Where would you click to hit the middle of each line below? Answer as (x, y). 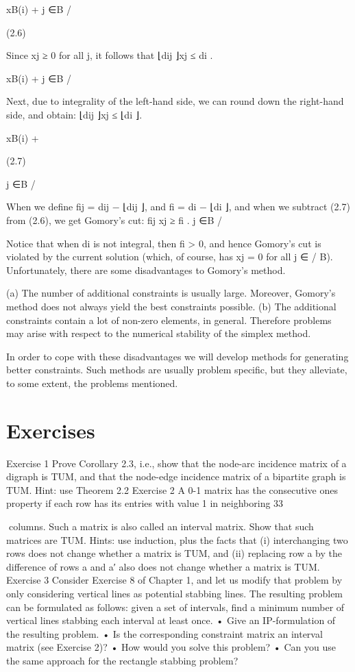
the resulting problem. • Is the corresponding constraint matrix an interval (164, 633)
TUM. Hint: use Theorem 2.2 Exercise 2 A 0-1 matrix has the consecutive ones (172, 489)
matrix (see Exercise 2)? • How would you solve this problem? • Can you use (171, 647)
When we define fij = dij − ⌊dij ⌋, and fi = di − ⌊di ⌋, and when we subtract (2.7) (178, 207)
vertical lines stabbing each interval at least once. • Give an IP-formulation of (171, 620)
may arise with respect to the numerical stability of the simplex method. (159, 333)
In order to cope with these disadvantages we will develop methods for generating (177, 356)
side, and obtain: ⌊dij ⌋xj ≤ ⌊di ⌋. (74, 114)
